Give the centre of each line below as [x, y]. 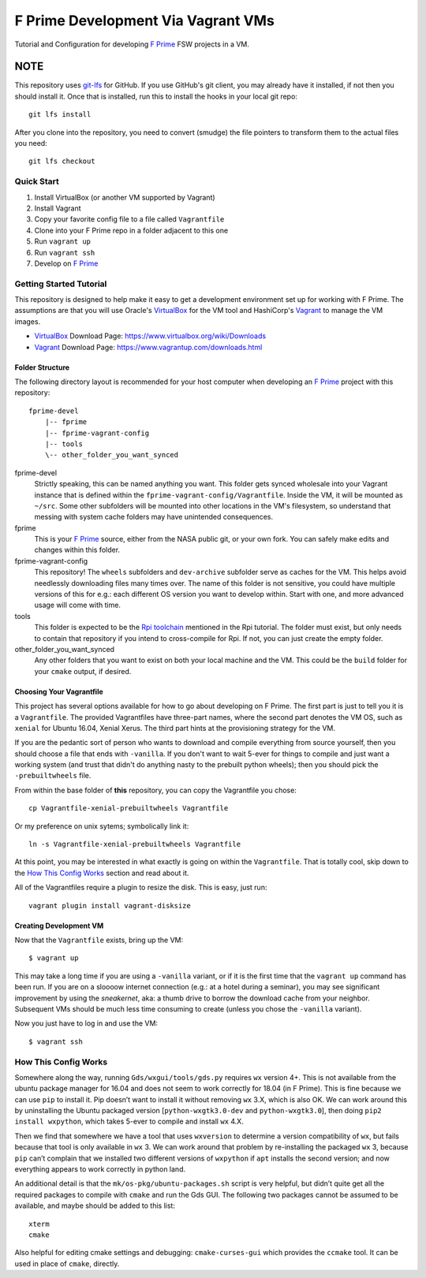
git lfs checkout [62, 161]
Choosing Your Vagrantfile [59, 691]
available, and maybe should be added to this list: [95, 1205]
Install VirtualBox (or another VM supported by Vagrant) [125, 197]
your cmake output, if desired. [83, 671]
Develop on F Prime [66, 263]
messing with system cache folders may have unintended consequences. [154, 517]
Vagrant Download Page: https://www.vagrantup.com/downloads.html [148, 347]
